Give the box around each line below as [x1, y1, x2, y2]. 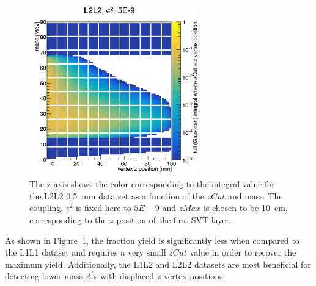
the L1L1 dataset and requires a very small [5, 246, 166, 259]
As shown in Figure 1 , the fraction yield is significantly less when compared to [5, 234, 299, 246]
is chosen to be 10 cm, [203, 201, 288, 214]
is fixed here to [75, 201, 131, 214]
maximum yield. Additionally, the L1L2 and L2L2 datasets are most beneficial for [5, 257, 311, 270]
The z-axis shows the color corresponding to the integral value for [29, 177, 275, 190]
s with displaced [94, 270, 155, 282]
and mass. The [227, 189, 283, 202]
